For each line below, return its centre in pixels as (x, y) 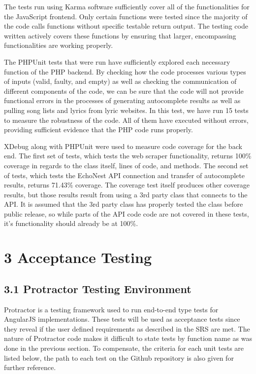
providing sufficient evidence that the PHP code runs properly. (98, 130)
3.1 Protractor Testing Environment (98, 288)
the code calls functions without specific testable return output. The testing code (126, 26)
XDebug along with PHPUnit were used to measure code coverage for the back (123, 146)
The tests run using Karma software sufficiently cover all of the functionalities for (127, 6)
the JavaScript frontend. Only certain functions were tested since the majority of (126, 16)
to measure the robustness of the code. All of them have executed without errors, (126, 120)
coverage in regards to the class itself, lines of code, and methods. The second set (126, 165)
